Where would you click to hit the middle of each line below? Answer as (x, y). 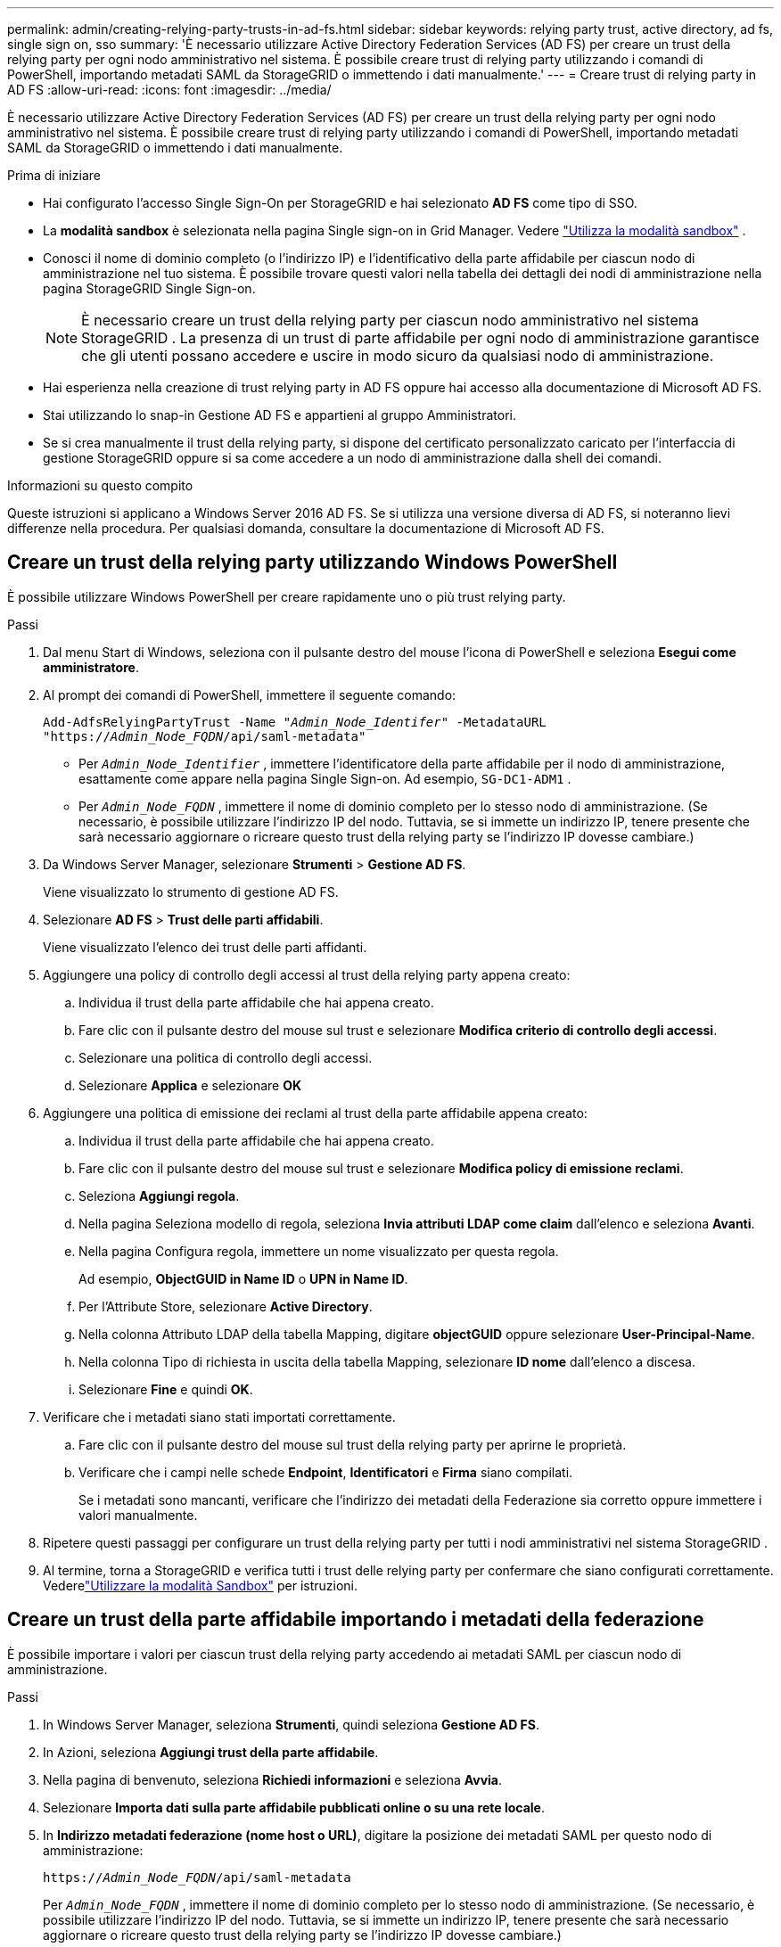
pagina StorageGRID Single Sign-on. (149, 288)
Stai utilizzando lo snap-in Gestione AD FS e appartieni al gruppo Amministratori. (280, 415)
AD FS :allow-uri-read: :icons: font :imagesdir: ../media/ (169, 90)
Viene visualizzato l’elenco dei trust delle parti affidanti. (205, 947)
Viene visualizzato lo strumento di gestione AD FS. (191, 891)
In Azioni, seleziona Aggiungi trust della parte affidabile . (211, 1752)
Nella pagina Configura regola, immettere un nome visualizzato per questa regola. (319, 1251)
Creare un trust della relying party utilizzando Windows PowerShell (312, 563)
